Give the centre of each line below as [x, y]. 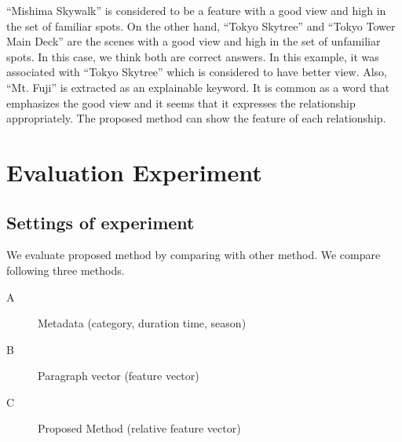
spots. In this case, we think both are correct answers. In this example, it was [193, 56]
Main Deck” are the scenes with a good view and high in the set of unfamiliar [194, 41]
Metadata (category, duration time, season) [142, 323]
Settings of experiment [100, 222]
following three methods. [66, 270]
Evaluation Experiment [134, 172]
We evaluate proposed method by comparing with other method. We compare [194, 255]
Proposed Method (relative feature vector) [139, 428]
